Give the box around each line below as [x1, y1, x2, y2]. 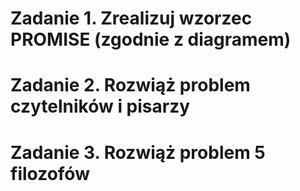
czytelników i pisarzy [10, 95, 191, 118]
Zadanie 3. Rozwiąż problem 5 [10, 141, 266, 164]
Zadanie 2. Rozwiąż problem [10, 74, 251, 97]
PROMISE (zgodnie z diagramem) [10, 28, 292, 51]
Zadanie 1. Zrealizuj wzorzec [10, 7, 253, 30]
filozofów [10, 162, 90, 185]
